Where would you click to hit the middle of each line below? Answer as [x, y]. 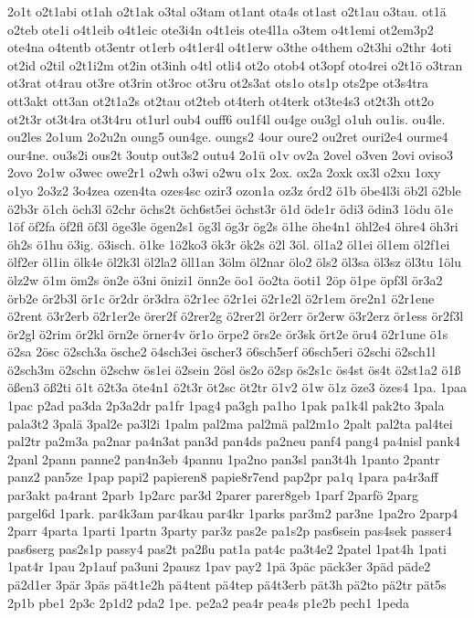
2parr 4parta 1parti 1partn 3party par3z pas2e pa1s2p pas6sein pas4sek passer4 [230, 531]
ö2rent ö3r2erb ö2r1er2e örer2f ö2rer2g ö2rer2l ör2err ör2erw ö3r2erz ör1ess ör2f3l [236, 316]
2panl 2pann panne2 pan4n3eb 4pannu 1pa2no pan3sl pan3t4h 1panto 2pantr [224, 458]
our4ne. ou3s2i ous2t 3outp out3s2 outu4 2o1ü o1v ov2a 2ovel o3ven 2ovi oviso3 [231, 154]
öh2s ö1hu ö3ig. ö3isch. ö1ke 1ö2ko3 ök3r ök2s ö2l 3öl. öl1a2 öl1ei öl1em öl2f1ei [229, 244]
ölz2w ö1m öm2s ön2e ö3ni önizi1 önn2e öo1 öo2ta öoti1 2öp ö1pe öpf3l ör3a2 [225, 279]
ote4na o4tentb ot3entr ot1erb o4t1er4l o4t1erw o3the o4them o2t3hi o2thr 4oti [230, 47]
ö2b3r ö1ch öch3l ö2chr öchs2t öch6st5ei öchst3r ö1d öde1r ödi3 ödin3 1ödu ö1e [231, 208]
